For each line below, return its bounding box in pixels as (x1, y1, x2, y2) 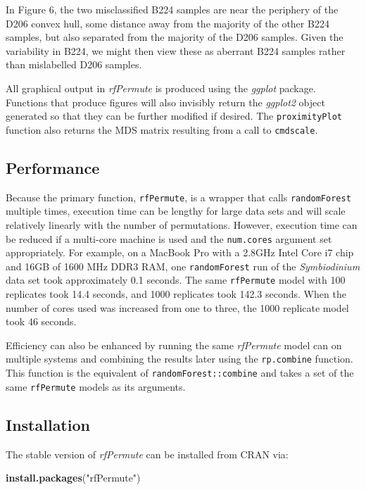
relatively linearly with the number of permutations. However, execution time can (6, 217, 358, 232)
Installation (6, 413, 90, 435)
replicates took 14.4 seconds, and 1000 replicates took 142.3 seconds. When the (6, 287, 346, 301)
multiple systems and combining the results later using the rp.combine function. (6, 351, 353, 366)
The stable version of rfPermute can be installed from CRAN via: (6, 446, 289, 461)
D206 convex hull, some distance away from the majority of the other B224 (6, 15, 329, 30)
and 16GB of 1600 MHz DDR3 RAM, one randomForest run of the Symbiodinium (6, 258, 360, 273)
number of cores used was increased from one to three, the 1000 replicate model (6, 300, 349, 315)
